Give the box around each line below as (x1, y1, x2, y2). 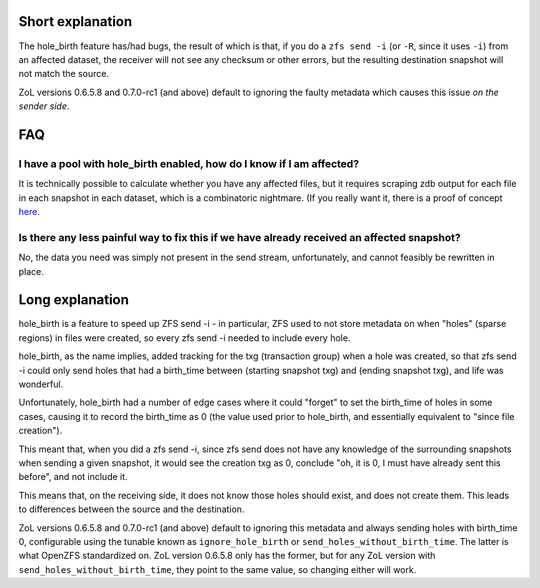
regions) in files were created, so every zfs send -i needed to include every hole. (18, 331, 351, 344)
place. (18, 265, 45, 277)
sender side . (18, 100, 70, 112)
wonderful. (18, 378, 64, 390)
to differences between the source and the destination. (18, 503, 245, 515)
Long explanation (18, 291, 130, 309)
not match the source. (18, 68, 110, 80)
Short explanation (18, 13, 133, 30)
